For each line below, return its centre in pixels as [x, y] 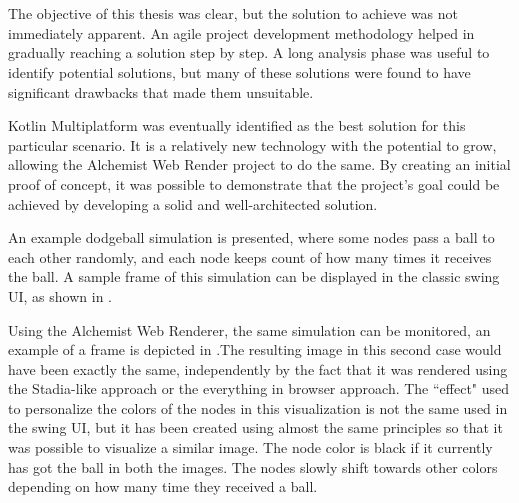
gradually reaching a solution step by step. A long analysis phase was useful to [249, 52]
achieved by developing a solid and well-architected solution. [193, 203]
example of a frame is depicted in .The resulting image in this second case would [255, 349]
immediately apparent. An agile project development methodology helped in [241, 32]
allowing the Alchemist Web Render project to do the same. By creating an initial [259, 164]
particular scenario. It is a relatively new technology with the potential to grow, [252, 144]
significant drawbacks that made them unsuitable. [161, 91]
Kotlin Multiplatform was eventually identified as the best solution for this [237, 125]
